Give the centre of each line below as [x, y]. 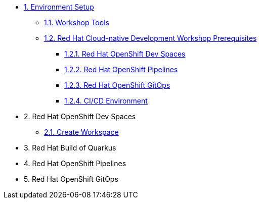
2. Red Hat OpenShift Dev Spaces [80, 116]
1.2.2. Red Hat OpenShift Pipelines [121, 69]
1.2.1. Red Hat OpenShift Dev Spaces [125, 54]
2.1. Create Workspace [81, 132]
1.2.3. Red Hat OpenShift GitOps [117, 85]
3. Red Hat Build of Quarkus [70, 148]
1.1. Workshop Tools [77, 22]
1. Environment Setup [59, 7]
